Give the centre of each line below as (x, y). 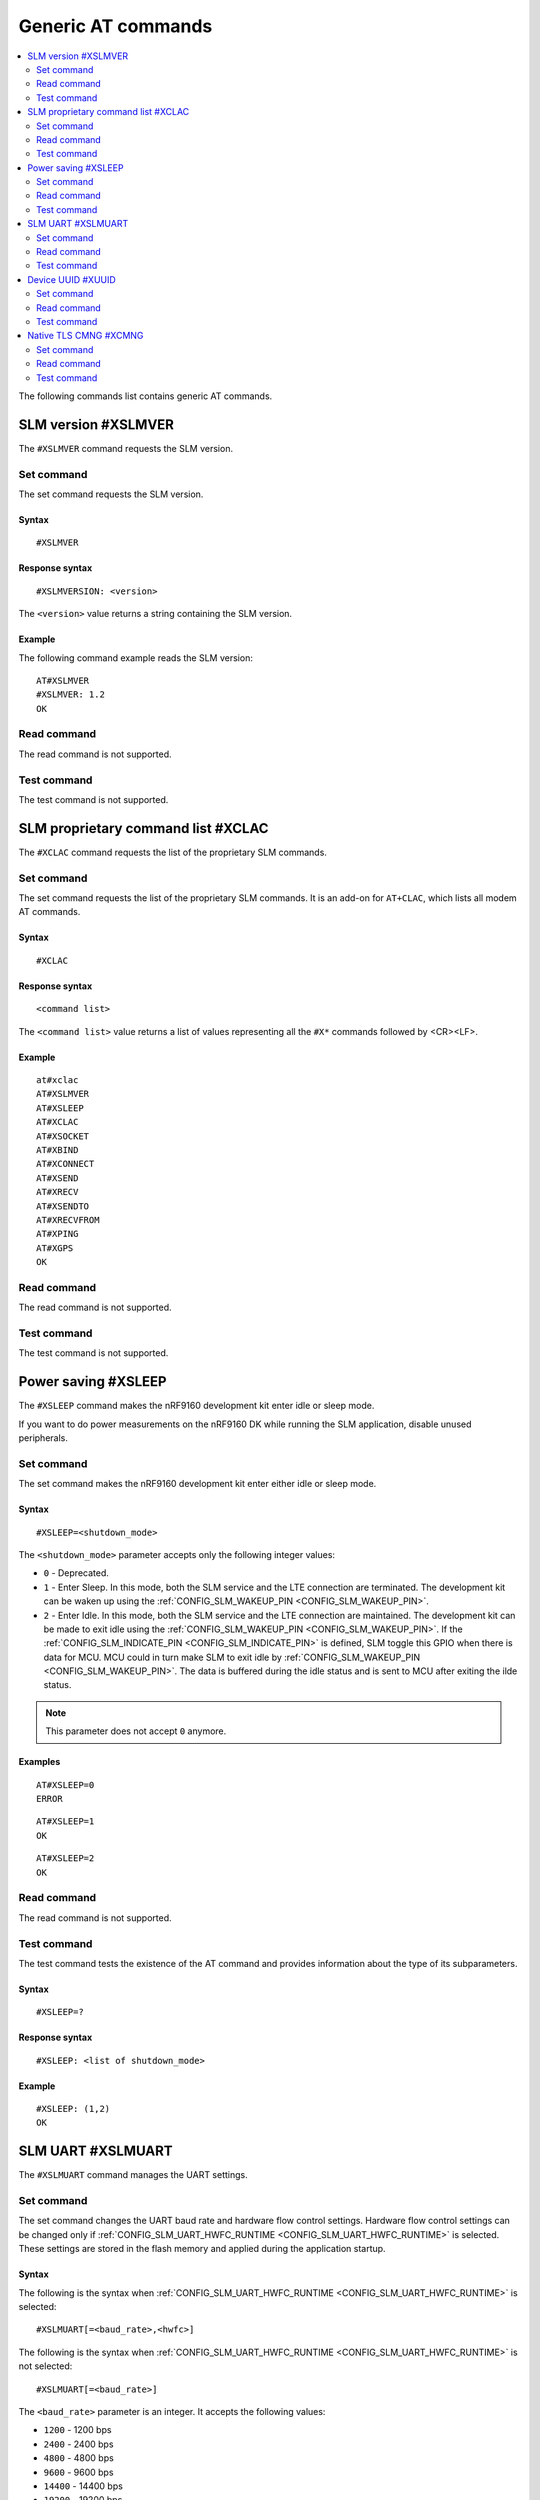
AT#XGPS (55, 1248)
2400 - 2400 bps (78, 2444)
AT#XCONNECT (65, 1164)
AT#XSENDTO (63, 1206)
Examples (39, 1762)
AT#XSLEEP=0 (65, 1784)
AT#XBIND (57, 1149)
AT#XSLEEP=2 (65, 1858)
